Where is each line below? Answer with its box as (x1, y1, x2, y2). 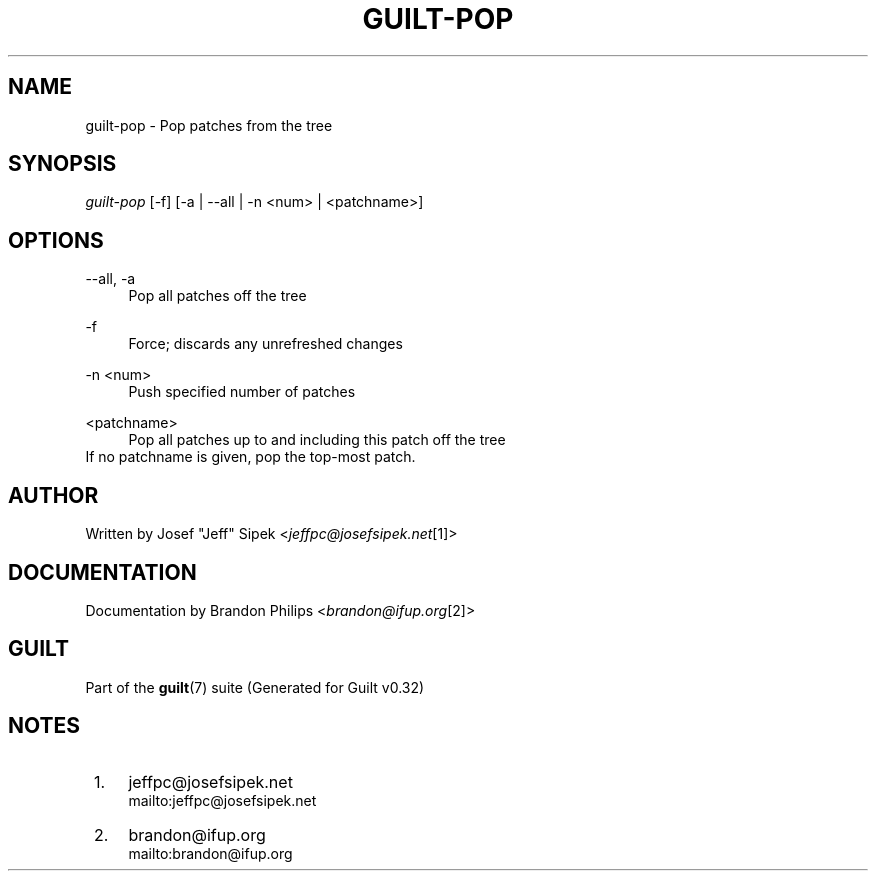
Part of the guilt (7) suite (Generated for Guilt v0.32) (85, 678, 425, 696)
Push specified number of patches (128, 383, 356, 401)
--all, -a (85, 270, 136, 288)
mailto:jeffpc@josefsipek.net (128, 791, 317, 809)
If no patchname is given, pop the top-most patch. (85, 448, 416, 466)
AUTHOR (8, 482, 99, 508)
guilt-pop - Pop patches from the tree (85, 116, 333, 134)
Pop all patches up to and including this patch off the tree (128, 431, 506, 449)
